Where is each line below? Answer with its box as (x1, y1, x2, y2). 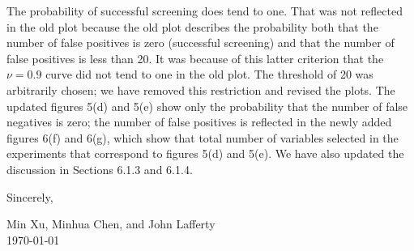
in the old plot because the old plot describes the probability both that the (6, 18, 378, 35)
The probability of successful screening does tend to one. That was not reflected (6, 2, 403, 19)
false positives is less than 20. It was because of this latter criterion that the (6, 49, 384, 66)
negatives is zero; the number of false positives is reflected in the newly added (6, 113, 392, 130)
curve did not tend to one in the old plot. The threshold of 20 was (45, 66, 373, 83)
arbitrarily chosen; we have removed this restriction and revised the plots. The (6, 81, 395, 98)
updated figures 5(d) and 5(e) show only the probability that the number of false (6, 97, 408, 114)
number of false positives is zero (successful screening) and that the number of (6, 34, 395, 51)
